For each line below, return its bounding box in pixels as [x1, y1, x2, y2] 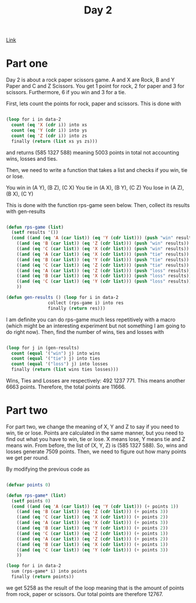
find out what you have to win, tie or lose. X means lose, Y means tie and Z [6, 435, 185, 442]
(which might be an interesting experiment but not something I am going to [6, 322, 185, 329]
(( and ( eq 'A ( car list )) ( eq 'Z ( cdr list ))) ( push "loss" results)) [16, 267, 192, 274]
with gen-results [6, 208, 45, 215]
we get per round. [6, 454, 50, 461]
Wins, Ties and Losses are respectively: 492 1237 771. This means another [6, 377, 185, 384]
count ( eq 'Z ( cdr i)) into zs [11, 133, 87, 139]
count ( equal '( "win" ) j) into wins [11, 350, 100, 356]
